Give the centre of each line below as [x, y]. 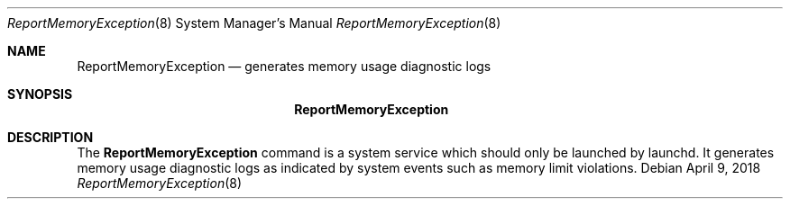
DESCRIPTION [51, 137]
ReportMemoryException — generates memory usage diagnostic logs [284, 66]
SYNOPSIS [40, 94]
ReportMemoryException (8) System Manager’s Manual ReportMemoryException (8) [254, 23]
